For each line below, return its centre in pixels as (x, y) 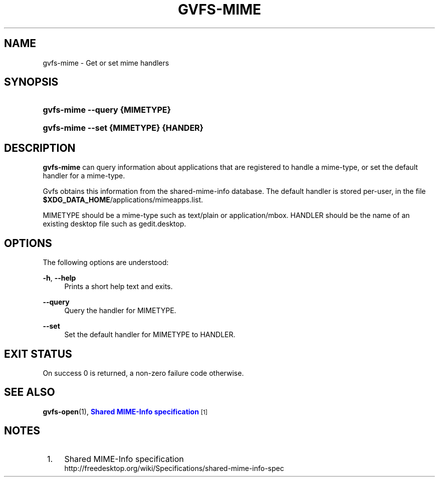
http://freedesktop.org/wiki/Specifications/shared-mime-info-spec (174, 468)
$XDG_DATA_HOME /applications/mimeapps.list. (123, 200)
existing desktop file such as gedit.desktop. (115, 224)
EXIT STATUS (38, 354)
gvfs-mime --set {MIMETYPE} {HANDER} (123, 128)
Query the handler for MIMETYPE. (120, 311)
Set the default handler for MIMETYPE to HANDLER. (150, 335)
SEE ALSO (30, 392)
